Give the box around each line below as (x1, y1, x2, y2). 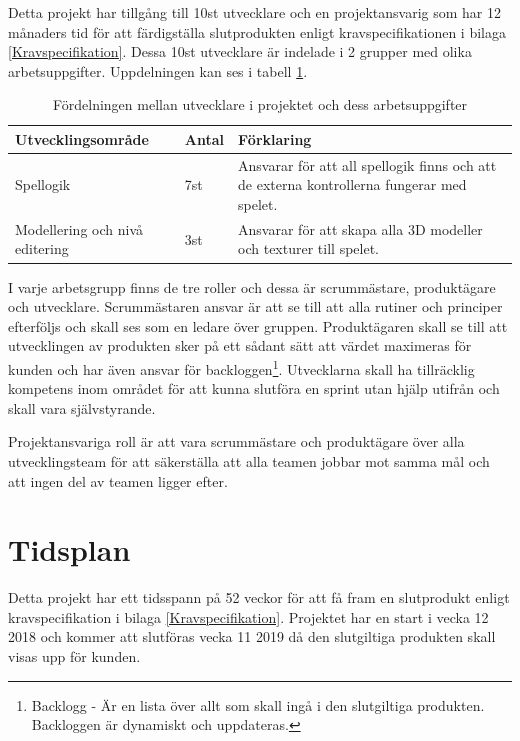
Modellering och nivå (15, 218, 144, 239)
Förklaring (238, 128, 312, 149)
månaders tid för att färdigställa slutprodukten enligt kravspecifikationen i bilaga (8, 21, 506, 42)
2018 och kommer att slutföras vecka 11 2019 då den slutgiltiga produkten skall (8, 626, 496, 647)
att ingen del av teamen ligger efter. (8, 470, 228, 491)
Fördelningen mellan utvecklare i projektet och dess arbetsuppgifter (52, 94, 468, 115)
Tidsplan (8, 529, 131, 570)
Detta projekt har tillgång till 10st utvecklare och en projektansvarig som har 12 (8, 2, 502, 22)
